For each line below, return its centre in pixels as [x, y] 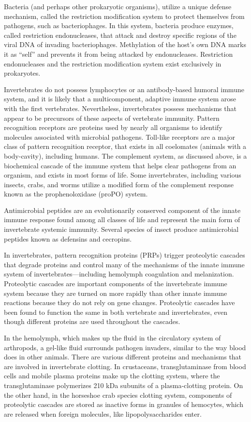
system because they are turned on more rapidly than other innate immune [116, 293]
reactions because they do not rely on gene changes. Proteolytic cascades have [119, 302]
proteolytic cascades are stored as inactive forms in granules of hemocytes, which [124, 404]
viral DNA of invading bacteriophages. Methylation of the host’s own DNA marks [125, 44]
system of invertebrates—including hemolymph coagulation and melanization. [119, 274]
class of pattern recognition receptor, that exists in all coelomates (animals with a [125, 146]
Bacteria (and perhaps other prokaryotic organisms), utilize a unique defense [118, 6]
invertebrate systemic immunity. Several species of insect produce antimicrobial [121, 229]
